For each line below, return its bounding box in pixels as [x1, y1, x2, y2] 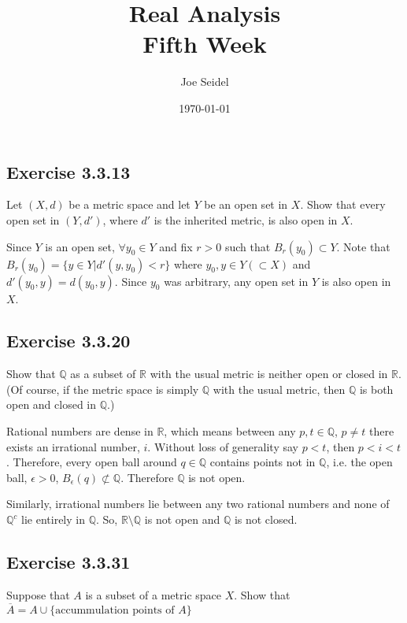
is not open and [144, 511, 220, 528]
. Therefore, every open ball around [6, 454, 177, 470]
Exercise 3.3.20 [6, 328, 131, 353]
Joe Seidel [180, 73, 229, 90]
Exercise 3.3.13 [6, 159, 131, 184]
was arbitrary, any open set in [164, 273, 309, 289]
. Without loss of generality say [147, 438, 298, 454]
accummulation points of [55, 604, 175, 616]
